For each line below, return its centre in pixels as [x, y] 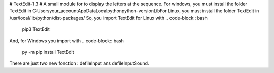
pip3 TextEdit [36, 29]
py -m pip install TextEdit [48, 52]
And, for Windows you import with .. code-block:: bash [67, 41]
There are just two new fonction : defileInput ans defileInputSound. [79, 63]
